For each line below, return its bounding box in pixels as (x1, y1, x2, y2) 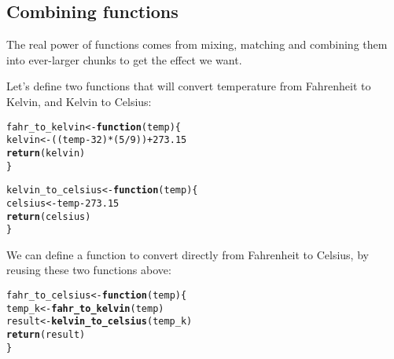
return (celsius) (6, 211, 91, 222)
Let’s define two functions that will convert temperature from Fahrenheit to (6, 78, 371, 94)
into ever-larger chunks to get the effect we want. (6, 51, 242, 68)
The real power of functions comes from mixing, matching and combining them (6, 36, 388, 53)
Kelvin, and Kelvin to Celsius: (6, 93, 152, 109)
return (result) (6, 328, 86, 340)
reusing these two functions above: (6, 262, 171, 278)
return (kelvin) (6, 147, 86, 159)
